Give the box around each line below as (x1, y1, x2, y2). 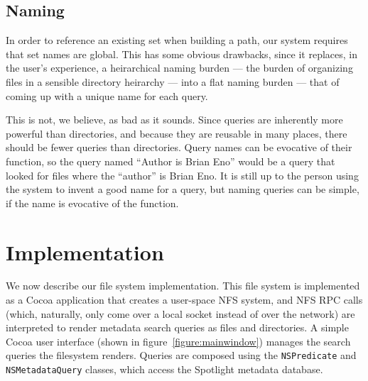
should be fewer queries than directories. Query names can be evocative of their (6, 140, 352, 155)
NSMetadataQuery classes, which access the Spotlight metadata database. (6, 362, 323, 377)
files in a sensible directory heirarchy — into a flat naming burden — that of (6, 74, 340, 89)
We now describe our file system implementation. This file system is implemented (6, 278, 360, 293)
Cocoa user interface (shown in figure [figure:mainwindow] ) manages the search (6, 333, 351, 348)
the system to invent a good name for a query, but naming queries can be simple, (6, 182, 359, 197)
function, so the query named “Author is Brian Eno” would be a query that (6, 153, 335, 168)
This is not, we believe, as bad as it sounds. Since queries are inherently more (6, 112, 343, 127)
